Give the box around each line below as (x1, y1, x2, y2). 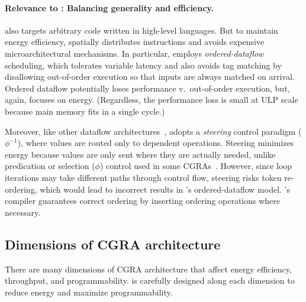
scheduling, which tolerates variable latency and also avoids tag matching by (5, 59, 282, 71)
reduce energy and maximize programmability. (5, 285, 173, 298)
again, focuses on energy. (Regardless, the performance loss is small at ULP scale (5, 93, 298, 106)
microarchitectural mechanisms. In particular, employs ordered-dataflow (5, 47, 264, 59)
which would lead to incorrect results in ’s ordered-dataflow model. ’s (40, 183, 291, 195)
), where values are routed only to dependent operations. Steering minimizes (17, 137, 294, 149)
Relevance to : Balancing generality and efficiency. (5, 1, 214, 14)
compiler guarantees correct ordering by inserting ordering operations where (5, 194, 281, 207)
